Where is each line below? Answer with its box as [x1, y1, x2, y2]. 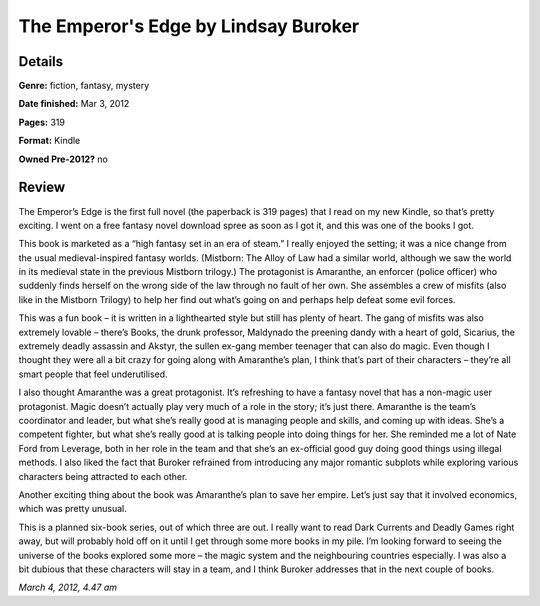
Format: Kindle [18, 135, 81, 147]
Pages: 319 [18, 116, 65, 128]
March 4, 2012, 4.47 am [18, 581, 118, 594]
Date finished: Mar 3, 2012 [18, 98, 130, 110]
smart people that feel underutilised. [18, 368, 169, 380]
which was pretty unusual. [18, 503, 127, 515]
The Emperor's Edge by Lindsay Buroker [18, 15, 360, 37]
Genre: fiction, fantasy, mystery [18, 80, 150, 92]
